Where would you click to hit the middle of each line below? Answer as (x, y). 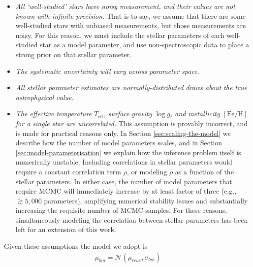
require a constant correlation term (68, 171)
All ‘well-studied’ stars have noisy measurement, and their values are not (125, 6)
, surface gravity (128, 114)
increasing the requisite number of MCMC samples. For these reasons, (121, 210)
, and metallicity (195, 114)
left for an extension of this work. (66, 229)
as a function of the (204, 171)
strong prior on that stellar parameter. (74, 54)
